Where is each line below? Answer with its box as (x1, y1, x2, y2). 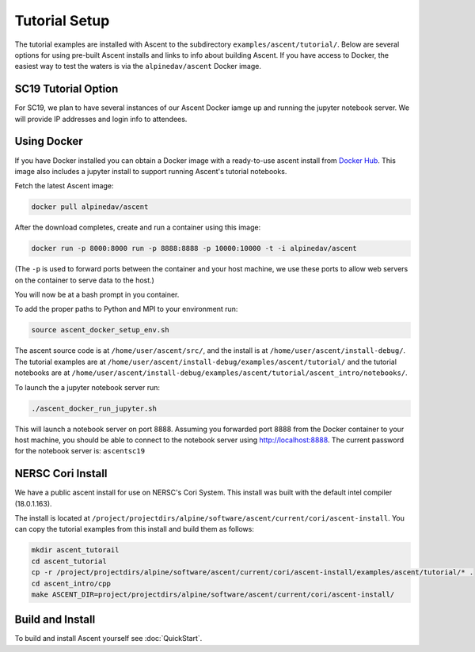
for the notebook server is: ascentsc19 (14, 446, 146, 456)
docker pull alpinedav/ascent (31, 203, 149, 211)
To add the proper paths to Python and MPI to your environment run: (14, 305, 238, 314)
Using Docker (14, 135, 83, 148)
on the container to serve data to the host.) (14, 275, 154, 285)
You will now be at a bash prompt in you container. (14, 290, 180, 300)
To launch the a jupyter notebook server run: (14, 382, 161, 392)
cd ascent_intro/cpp (31, 578, 111, 588)
